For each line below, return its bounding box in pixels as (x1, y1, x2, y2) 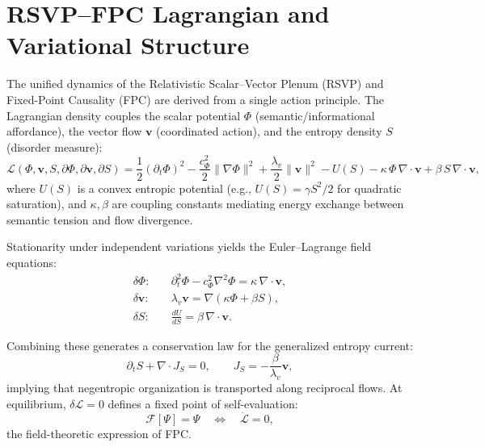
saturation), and (6, 195, 86, 212)
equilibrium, (6, 395, 66, 411)
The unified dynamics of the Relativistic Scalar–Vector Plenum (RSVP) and (6, 75, 384, 92)
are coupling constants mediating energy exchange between (112, 195, 404, 212)
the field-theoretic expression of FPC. (6, 425, 192, 442)
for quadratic (337, 179, 402, 196)
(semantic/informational (255, 107, 375, 123)
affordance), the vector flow (6, 123, 142, 140)
